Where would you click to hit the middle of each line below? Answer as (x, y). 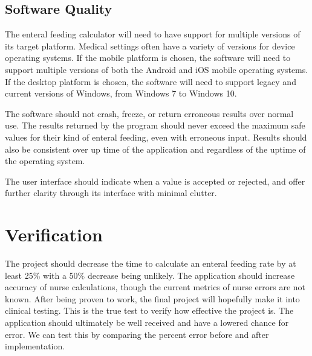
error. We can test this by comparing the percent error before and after (137, 334)
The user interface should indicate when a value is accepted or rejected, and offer (155, 181)
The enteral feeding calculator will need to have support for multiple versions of (153, 34)
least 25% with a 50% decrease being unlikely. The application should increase (150, 275)
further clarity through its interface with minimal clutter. (111, 193)
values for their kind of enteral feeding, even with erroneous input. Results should (156, 137)
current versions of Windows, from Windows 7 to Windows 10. (121, 93)
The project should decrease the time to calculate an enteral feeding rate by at (151, 263)
